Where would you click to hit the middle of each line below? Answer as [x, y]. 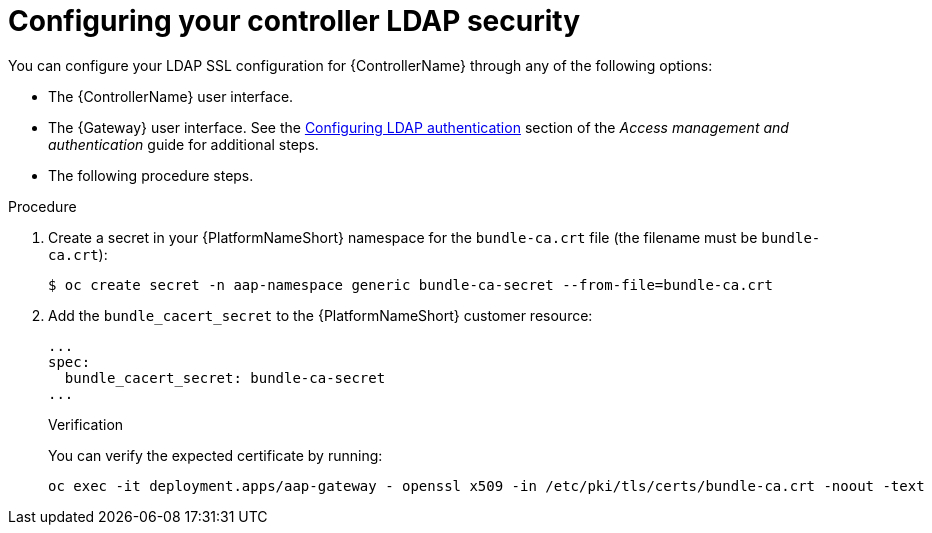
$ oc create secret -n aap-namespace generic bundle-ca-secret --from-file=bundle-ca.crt [410, 284]
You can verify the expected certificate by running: [215, 455]
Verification [86, 424]
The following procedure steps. [151, 175]
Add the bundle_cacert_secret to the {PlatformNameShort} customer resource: [320, 315]
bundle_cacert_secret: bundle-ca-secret [225, 377]
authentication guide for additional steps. [183, 144]
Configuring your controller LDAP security [294, 21]
